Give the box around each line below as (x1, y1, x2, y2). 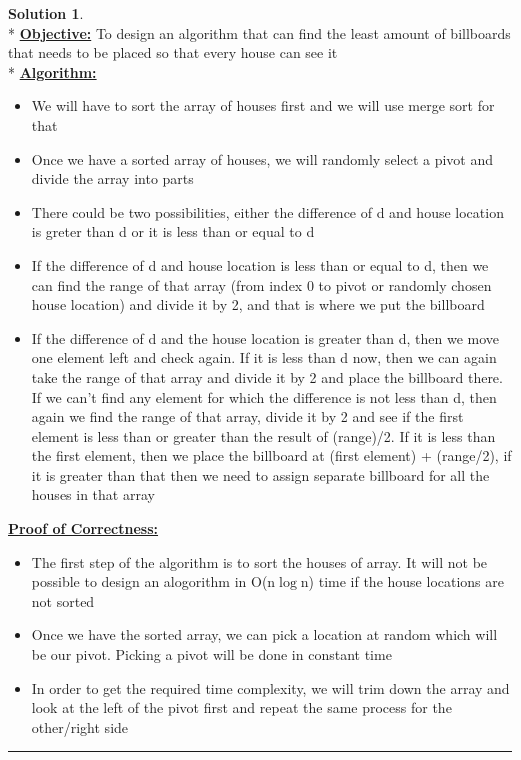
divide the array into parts (31, 168, 194, 189)
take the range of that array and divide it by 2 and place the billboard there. (31, 366, 503, 387)
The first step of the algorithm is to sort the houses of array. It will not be (31, 551, 488, 572)
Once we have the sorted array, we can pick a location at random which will (31, 624, 498, 645)
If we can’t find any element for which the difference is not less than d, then (31, 386, 497, 407)
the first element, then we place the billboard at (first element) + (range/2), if (31, 445, 512, 466)
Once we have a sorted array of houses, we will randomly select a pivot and (31, 148, 494, 169)
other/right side (31, 716, 129, 737)
